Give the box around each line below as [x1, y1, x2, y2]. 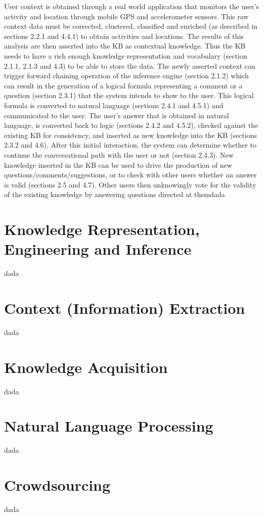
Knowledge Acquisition [4, 356, 168, 377]
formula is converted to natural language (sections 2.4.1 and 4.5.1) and [4, 100, 224, 110]
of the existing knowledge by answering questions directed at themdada [4, 189, 225, 200]
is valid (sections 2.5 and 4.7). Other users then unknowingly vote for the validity [4, 179, 256, 190]
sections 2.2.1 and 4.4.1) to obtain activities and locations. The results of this [4, 30, 244, 41]
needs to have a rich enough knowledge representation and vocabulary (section [4, 50, 247, 61]
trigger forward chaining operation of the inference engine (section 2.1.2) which [4, 70, 249, 81]
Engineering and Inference [4, 239, 192, 259]
